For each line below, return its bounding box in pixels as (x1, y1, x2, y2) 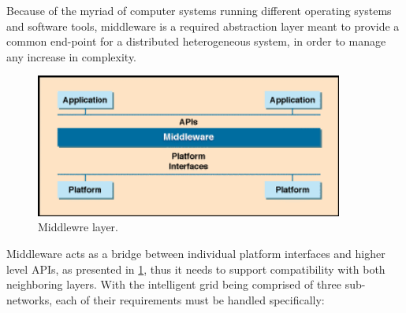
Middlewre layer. (38, 219, 118, 235)
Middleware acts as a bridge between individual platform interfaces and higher (6, 245, 386, 262)
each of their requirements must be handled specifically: (55, 291, 325, 307)
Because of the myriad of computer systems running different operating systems (6, 2, 392, 18)
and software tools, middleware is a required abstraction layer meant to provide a (6, 17, 400, 34)
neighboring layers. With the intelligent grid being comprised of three (6, 276, 342, 293)
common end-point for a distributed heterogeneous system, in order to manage (6, 33, 386, 50)
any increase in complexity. (6, 48, 137, 64)
